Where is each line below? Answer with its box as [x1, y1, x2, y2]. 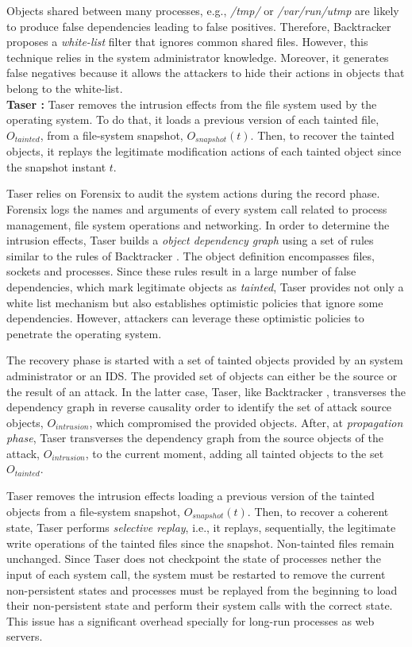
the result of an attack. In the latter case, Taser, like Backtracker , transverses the [6, 383, 406, 399]
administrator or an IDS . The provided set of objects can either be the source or [6, 367, 398, 383]
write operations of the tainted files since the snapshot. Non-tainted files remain [6, 534, 395, 551]
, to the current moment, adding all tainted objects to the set [85, 445, 384, 461]
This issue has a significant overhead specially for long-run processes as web [6, 612, 375, 629]
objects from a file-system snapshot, [6, 503, 180, 519]
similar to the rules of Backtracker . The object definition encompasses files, [6, 247, 375, 264]
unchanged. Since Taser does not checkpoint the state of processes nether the [6, 550, 381, 567]
